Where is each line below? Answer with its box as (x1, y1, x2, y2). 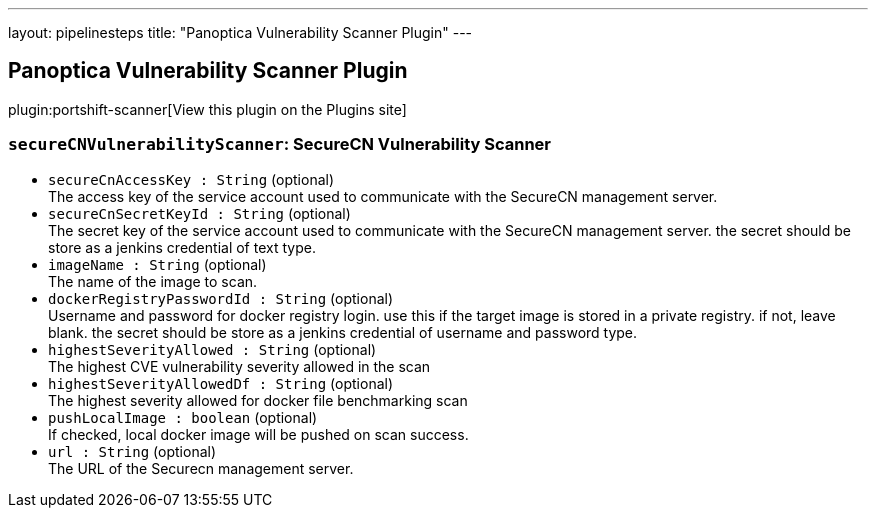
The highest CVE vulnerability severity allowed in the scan (48, 357, 431, 375)
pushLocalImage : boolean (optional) (48, 408, 318, 426)
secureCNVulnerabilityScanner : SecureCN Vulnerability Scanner (8, 134, 551, 155)
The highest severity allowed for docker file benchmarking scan (48, 391, 468, 409)
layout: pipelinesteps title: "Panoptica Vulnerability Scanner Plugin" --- (8, 24, 473, 41)
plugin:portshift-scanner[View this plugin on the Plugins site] (8, 100, 407, 118)
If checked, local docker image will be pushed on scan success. (48, 425, 469, 443)
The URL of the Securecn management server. (48, 459, 354, 477)
